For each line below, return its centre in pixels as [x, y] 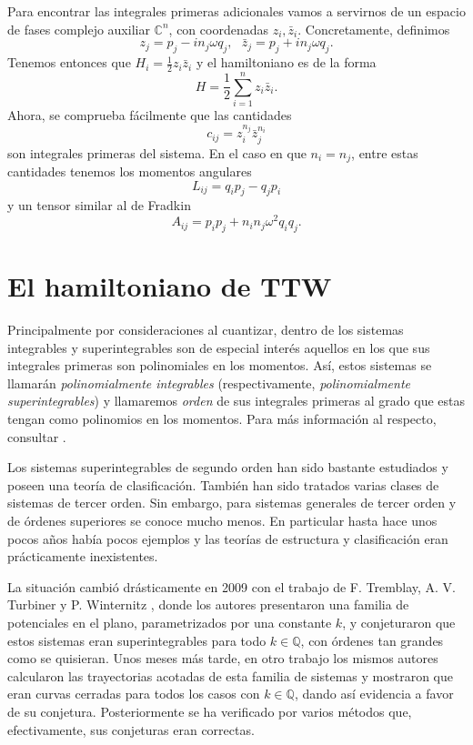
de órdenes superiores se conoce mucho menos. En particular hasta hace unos [222, 520]
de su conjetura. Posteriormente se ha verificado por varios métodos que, [210, 711]
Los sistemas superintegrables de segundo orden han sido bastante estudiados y [228, 467]
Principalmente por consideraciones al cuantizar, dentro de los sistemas [206, 330]
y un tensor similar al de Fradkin [99, 205]
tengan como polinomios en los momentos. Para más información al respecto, [222, 419]
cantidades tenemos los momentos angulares [130, 171]
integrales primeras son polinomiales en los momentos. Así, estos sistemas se [220, 365]
